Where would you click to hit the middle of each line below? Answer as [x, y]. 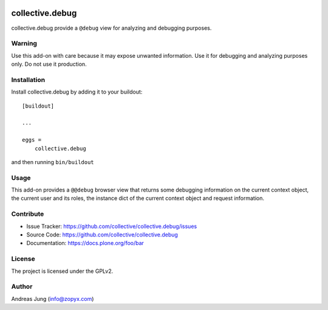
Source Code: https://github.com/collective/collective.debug [102, 235]
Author [22, 287]
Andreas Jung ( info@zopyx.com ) [53, 298]
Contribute [28, 214]
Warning [24, 44]
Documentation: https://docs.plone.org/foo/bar [85, 243]
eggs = [32, 140]
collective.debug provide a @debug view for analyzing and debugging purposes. [111, 28]
